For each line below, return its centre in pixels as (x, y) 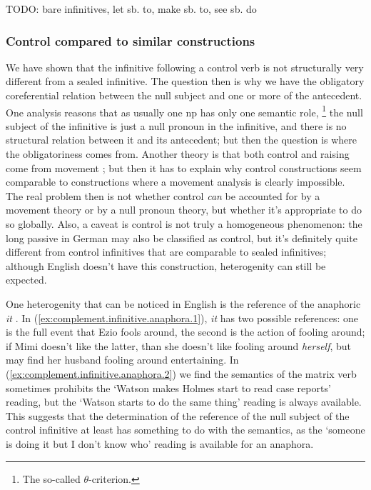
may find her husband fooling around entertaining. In (122, 360)
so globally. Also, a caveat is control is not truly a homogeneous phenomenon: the (184, 224)
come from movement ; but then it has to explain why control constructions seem (184, 167)
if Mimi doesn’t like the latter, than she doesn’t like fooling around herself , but (179, 345)
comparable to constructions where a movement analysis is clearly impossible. (176, 182)
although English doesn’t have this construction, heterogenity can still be (166, 265)
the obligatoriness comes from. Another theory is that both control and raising (178, 154)
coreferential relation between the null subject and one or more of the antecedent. (184, 95)
